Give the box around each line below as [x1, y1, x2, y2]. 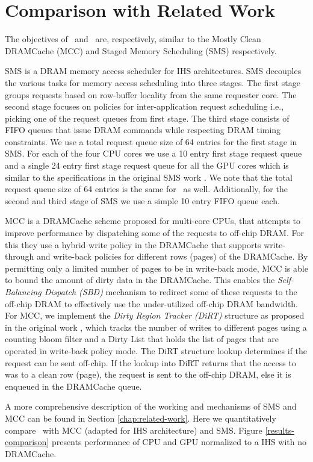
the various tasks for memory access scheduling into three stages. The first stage [5, 76, 300, 89]
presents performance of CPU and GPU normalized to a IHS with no [51, 435, 307, 448]
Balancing [5, 286, 42, 298]
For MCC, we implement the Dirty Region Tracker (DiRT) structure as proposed [5, 309, 305, 322]
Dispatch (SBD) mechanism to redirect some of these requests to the [44, 286, 297, 298]
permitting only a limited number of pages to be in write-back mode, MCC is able [5, 261, 308, 274]
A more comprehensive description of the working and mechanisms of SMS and [5, 400, 297, 413]
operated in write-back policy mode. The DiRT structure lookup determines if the [5, 344, 308, 357]
